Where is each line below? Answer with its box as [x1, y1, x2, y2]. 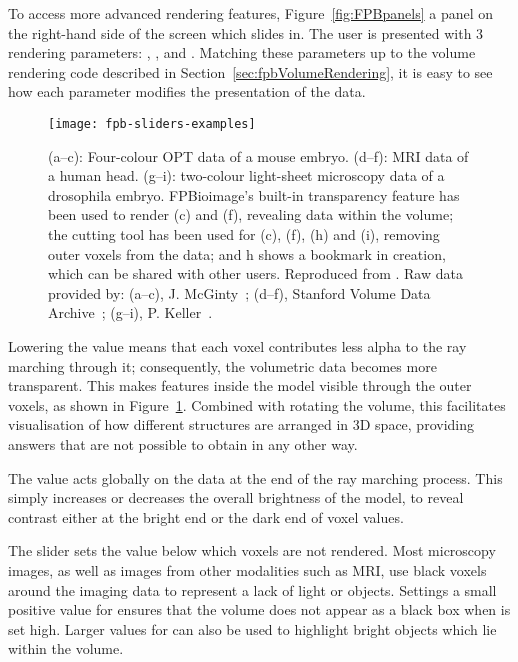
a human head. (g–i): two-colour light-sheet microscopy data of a [48, 165, 445, 186]
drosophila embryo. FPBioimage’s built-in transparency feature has [48, 184, 460, 205]
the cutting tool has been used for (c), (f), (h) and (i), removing [48, 224, 440, 244]
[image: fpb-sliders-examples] [48, 116, 256, 131]
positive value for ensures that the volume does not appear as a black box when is [8, 599, 511, 620]
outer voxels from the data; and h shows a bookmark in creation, [48, 243, 446, 264]
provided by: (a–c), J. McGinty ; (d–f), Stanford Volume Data [48, 282, 431, 303]
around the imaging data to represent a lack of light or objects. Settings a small [8, 579, 497, 600]
